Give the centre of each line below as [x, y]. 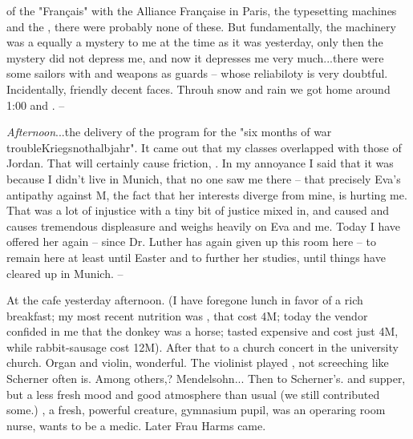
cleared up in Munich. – [65, 273]
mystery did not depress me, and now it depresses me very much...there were [195, 57]
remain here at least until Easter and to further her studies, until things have [196, 257]
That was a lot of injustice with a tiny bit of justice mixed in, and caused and [198, 210]
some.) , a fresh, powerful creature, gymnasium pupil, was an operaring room [196, 410]
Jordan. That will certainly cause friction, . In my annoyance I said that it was [200, 163]
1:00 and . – [36, 105]
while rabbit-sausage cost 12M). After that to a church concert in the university [202, 346]
